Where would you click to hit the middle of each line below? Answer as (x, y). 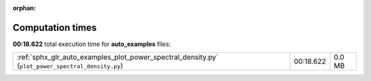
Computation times (55, 27)
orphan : (24, 8)
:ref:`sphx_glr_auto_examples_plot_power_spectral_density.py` (118, 57)
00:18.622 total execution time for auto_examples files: (92, 44)
